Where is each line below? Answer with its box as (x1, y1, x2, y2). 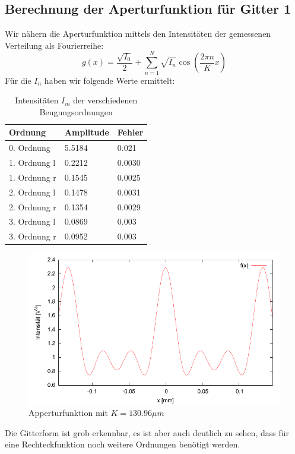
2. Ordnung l (9, 185, 56, 198)
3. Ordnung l (9, 215, 56, 228)
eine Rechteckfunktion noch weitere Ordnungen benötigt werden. (5, 438, 240, 450)
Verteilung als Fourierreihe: (5, 39, 104, 51)
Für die (5, 74, 31, 86)
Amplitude (64, 126, 109, 138)
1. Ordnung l (9, 156, 56, 168)
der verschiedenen (73, 94, 138, 106)
